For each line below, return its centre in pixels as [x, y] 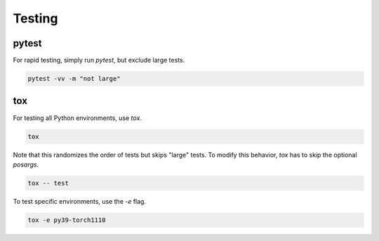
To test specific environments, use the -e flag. [80, 201]
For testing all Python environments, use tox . [77, 118]
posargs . [26, 164]
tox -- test [48, 183]
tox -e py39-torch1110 [67, 220]
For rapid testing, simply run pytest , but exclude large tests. [99, 60]
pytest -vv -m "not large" [74, 79]
